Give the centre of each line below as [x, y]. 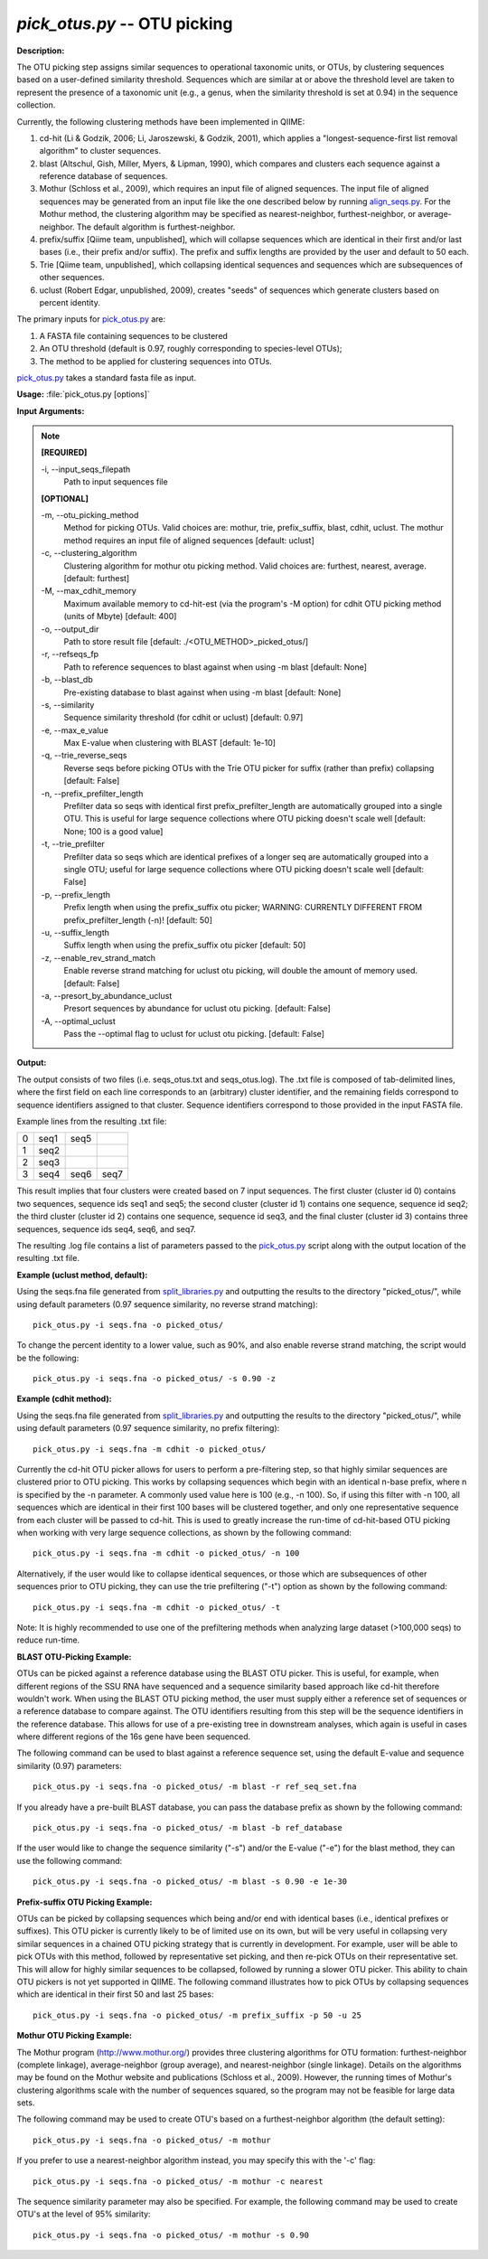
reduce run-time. [48, 1640]
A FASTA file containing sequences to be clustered [133, 335]
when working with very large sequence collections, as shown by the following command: [184, 1533]
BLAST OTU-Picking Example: [74, 1657]
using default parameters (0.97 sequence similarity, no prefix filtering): [148, 1428]
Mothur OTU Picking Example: [75, 2036]
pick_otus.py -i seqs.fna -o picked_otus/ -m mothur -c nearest [178, 2181]
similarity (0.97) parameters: [69, 1765]
